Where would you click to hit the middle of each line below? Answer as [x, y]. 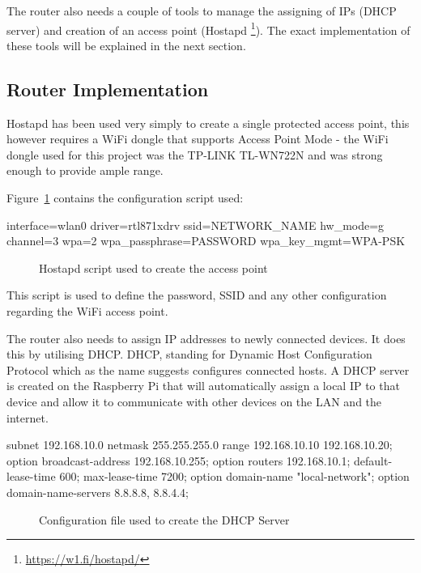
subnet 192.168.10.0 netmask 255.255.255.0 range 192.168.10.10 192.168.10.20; [200, 445]
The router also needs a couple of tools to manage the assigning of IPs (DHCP [202, 11]
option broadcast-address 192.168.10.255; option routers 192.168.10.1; [179, 460]
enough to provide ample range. [85, 170]
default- [373, 460]
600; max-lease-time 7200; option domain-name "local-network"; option [234, 476]
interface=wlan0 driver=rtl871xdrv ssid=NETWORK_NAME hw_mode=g [196, 225]
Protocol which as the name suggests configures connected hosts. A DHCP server [208, 369]
